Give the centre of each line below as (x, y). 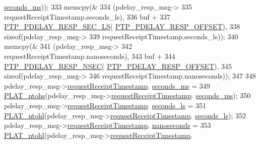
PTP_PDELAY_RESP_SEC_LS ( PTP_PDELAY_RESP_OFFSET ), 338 (122, 26)
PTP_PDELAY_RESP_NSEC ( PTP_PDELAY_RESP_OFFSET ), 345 (118, 66)
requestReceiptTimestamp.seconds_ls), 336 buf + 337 (87, 16)
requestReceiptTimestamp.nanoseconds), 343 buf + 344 (90, 56)
